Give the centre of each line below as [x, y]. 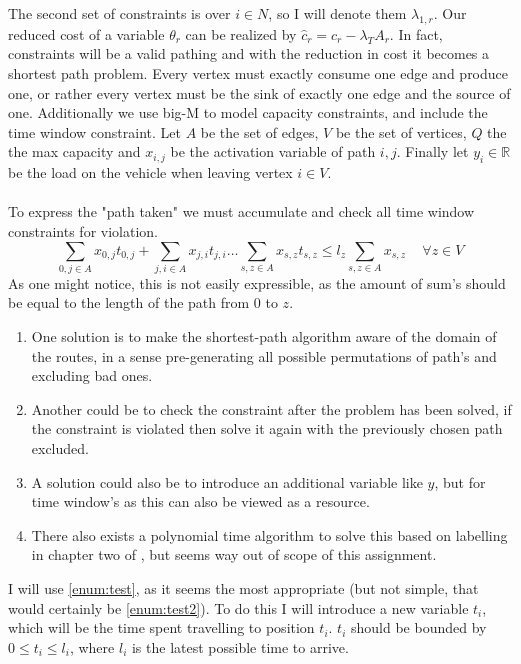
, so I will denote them [337, 13]
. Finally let [432, 151]
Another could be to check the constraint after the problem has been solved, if [271, 408]
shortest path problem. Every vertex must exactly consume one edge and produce [258, 72]
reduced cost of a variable [86, 33]
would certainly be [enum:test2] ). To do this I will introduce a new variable [238, 607]
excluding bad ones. [92, 375]
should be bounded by [419, 627]
